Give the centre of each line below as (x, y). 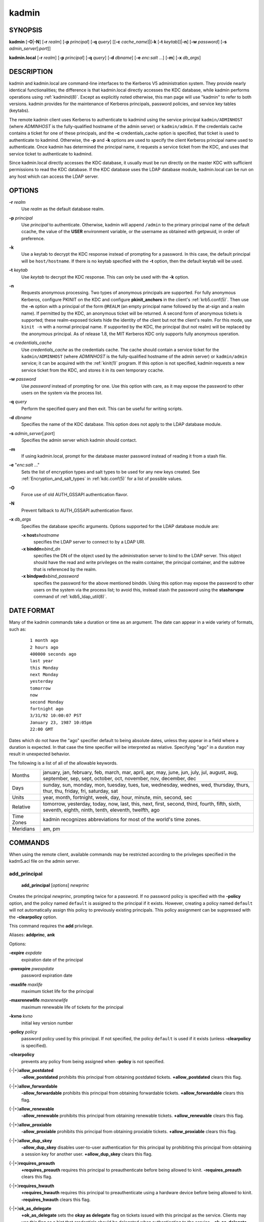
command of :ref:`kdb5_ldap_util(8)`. (70, 597)
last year (42, 661)
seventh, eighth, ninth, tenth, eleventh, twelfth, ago (101, 810)
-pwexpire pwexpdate (32, 968)
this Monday (44, 668)
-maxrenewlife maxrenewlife (38, 1000)
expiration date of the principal (52, 960)
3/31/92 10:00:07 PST (56, 716)
